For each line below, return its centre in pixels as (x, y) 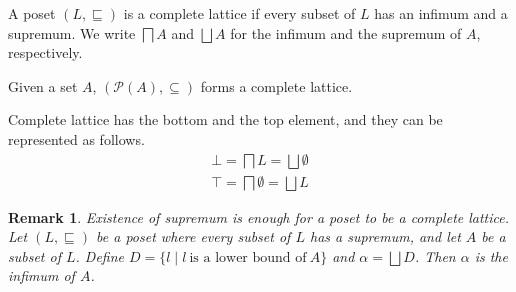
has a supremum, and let (385, 236)
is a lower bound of (248, 257)
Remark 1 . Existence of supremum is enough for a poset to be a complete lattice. (259, 216)
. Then (435, 255)
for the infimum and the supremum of (346, 32)
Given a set (43, 85)
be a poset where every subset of (193, 236)
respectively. (45, 52)
